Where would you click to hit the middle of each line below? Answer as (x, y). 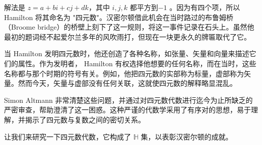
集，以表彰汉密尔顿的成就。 (187, 136)
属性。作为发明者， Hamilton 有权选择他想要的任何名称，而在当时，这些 (137, 63)
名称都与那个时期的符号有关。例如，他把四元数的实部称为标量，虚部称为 (124, 73)
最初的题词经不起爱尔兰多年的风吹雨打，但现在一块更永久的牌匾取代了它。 (127, 36)
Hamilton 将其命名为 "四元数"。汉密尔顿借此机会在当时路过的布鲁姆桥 (119, 17)
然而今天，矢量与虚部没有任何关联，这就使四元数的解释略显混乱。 (127, 83)
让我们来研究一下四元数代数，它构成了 (68, 136)
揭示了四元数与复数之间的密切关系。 (85, 119)
